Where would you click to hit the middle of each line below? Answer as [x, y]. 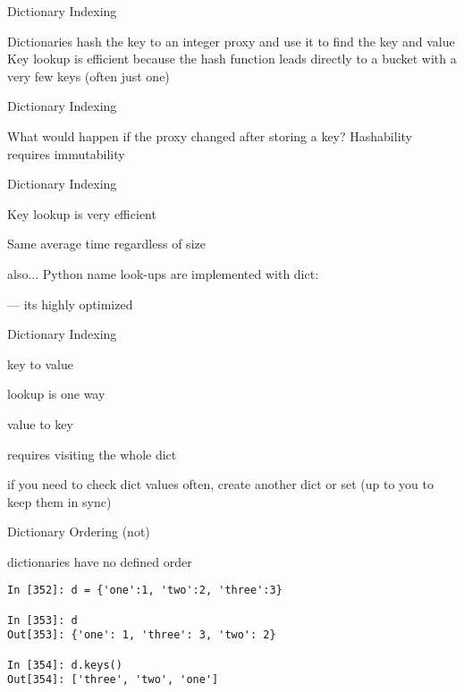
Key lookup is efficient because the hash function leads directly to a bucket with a [232, 59]
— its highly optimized [70, 304]
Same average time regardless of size [106, 244]
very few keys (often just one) [89, 76]
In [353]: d [42, 620]
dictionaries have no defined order [100, 561]
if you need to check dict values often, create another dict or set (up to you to [221, 484]
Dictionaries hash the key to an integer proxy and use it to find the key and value [231, 41]
